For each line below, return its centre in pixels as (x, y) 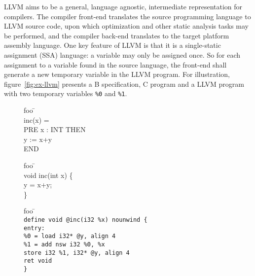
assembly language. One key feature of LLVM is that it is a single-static (112, 45)
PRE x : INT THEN (55, 129)
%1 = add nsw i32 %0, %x (64, 244)
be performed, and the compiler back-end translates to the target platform (117, 35)
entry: (34, 228)
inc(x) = (36, 120)
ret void (38, 261)
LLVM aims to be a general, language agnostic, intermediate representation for (123, 6)
